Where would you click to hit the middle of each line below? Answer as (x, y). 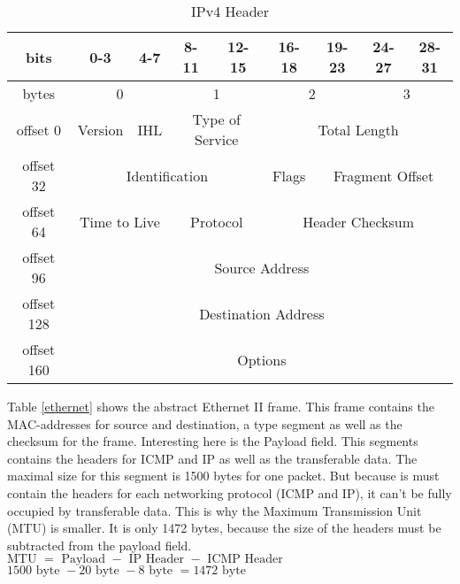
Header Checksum (359, 221)
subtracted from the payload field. (100, 545)
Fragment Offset (383, 175)
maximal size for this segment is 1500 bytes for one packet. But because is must (223, 476)
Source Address (262, 267)
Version (100, 129)
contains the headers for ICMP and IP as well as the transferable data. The (212, 458)
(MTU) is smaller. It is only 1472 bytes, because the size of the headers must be (224, 528)
